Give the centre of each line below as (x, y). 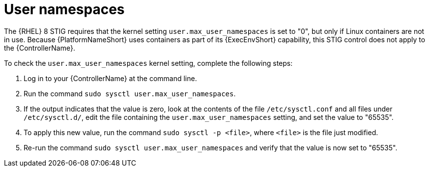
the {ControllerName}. (40, 48)
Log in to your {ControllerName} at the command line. (110, 78)
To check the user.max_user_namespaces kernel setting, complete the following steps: (148, 63)
